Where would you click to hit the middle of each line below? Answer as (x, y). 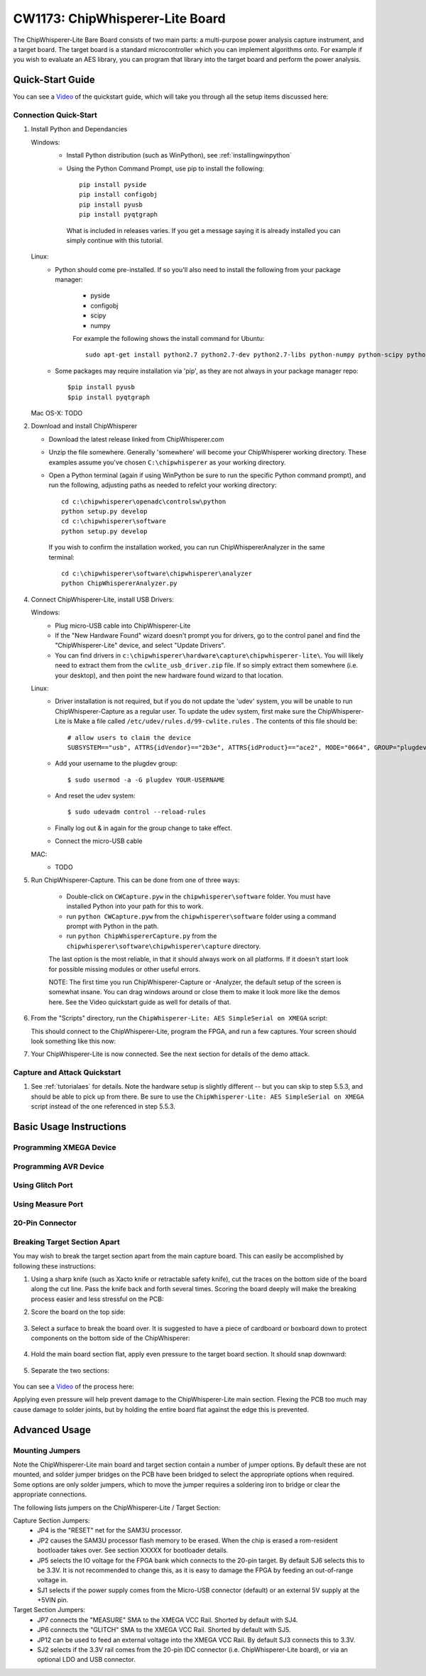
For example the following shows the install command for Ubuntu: (169, 339)
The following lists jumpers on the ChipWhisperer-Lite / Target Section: (117, 1507)
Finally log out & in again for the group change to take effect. (143, 828)
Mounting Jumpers (47, 1450)
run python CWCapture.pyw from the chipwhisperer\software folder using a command (201, 916)
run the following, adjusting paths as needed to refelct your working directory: (163, 485)
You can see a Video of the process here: (73, 1387)
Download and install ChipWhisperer (84, 426)
